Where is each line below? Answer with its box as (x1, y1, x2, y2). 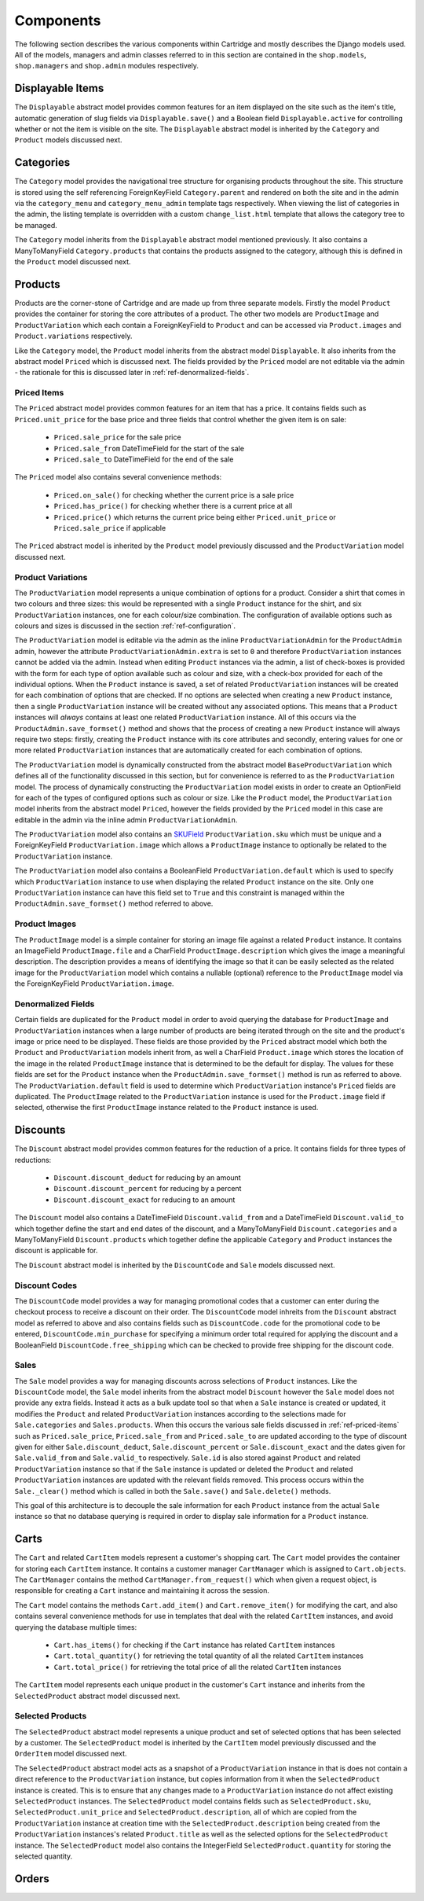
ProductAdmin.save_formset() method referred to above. (14, 899, 214, 908)
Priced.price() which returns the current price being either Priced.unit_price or (53, 512, 337, 522)
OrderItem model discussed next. (14, 1749, 127, 1759)
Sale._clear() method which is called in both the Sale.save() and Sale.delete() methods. (14, 1486, 331, 1495)
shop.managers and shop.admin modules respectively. (14, 61, 199, 71)
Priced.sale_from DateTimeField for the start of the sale (53, 443, 245, 453)
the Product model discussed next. (14, 257, 131, 267)
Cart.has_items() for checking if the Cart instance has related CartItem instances (53, 1640, 335, 1649)
